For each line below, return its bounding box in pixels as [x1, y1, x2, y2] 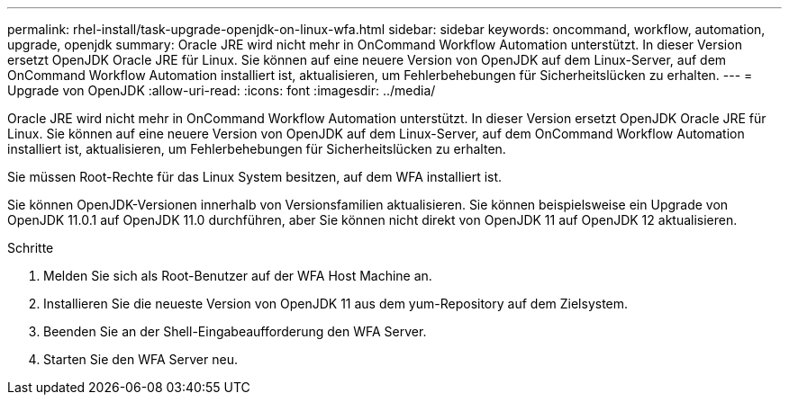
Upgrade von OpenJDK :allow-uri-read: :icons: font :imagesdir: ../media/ [7, 83, 436, 98]
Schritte [7, 240, 54, 255]
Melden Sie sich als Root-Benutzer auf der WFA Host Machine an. [43, 268, 432, 283]
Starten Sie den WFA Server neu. [43, 352, 238, 367]
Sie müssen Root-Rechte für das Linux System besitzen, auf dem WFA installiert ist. [7, 169, 503, 184]
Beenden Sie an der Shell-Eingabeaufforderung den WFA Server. [43, 324, 427, 339]
